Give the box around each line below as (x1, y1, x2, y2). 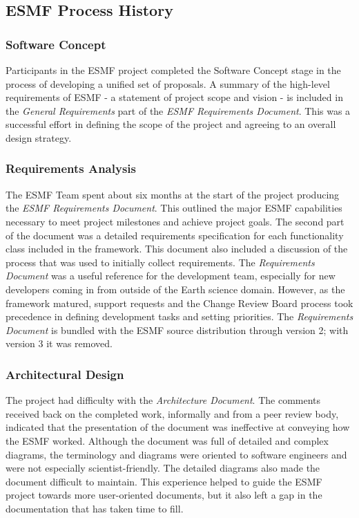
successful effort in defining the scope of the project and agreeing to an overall (6, 117, 336, 131)
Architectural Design (6, 365, 124, 382)
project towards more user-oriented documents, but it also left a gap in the (6, 488, 322, 502)
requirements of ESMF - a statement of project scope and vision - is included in (6, 90, 343, 104)
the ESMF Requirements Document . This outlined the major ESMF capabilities (6, 201, 342, 215)
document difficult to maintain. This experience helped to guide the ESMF (6, 474, 322, 488)
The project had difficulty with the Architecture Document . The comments (6, 393, 321, 407)
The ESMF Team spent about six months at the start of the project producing (6, 187, 340, 201)
